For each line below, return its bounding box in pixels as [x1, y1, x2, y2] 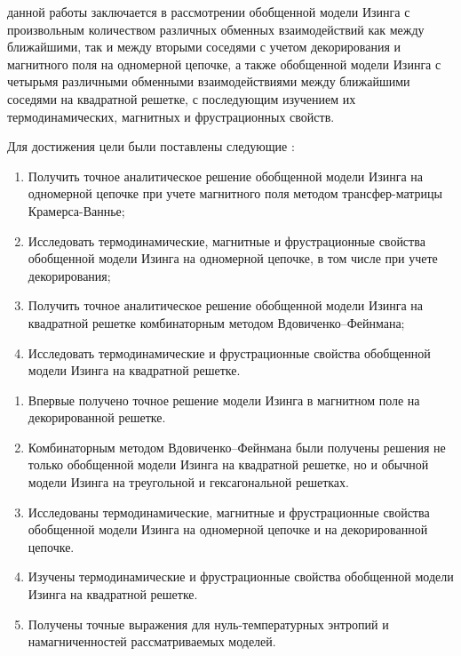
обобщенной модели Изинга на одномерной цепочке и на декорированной [28, 520, 428, 539]
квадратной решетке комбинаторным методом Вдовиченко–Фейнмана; [28, 313, 405, 332]
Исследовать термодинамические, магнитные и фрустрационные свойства [28, 231, 425, 250]
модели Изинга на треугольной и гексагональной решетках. [28, 473, 349, 492]
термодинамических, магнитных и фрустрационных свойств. [7, 107, 335, 125]
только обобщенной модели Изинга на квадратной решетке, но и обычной [28, 455, 429, 474]
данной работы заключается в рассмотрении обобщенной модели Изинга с [7, 3, 410, 20]
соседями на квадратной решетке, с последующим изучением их [7, 89, 356, 108]
